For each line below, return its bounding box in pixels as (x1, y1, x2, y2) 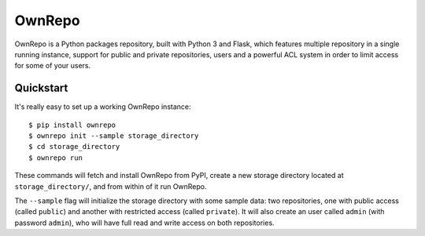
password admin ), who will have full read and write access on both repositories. (14, 218, 275, 227)
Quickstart (14, 82, 68, 95)
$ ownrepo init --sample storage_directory (28, 132, 199, 140)
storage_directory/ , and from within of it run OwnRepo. (14, 181, 208, 191)
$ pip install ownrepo (28, 120, 116, 129)
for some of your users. (14, 61, 91, 71)
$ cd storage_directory (28, 142, 120, 151)
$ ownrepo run (28, 153, 83, 162)
